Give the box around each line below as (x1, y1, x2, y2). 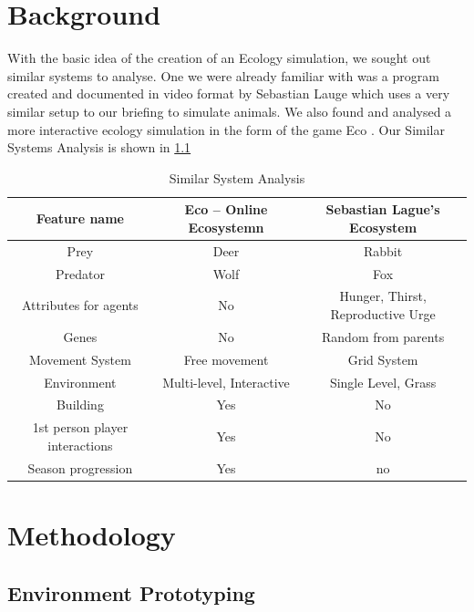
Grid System (347, 349, 418, 368)
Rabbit (363, 241, 403, 260)
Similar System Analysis (169, 168, 305, 187)
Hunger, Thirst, (339, 286, 427, 306)
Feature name (36, 209, 124, 228)
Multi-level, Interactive (162, 372, 290, 391)
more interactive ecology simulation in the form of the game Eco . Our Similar (7, 119, 445, 139)
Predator (55, 264, 105, 283)
